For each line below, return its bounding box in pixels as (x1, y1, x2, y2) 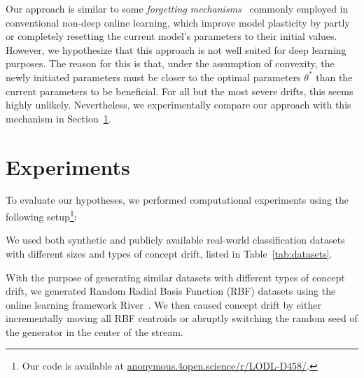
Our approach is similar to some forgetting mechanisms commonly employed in (6, 1, 349, 15)
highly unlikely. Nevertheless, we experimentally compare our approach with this (6, 97, 351, 112)
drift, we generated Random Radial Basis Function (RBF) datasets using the (6, 283, 336, 298)
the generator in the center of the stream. (6, 324, 183, 339)
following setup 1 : (6, 207, 77, 223)
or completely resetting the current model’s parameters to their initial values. (6, 29, 337, 43)
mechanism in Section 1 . (6, 111, 111, 125)
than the (316, 69, 353, 84)
